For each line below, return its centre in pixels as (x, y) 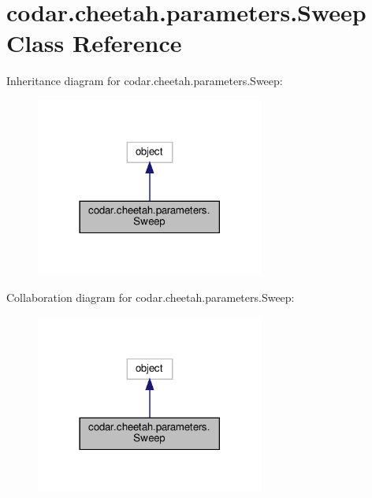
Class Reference (94, 43)
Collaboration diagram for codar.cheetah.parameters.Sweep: (151, 297)
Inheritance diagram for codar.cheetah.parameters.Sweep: (145, 81)
